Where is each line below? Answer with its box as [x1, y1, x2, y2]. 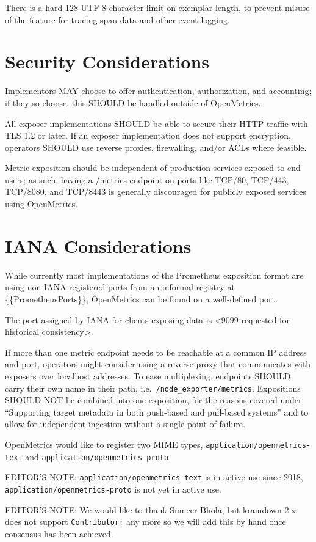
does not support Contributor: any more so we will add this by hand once [5, 515, 286, 528]
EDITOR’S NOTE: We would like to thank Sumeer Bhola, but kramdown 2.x [5, 503, 296, 516]
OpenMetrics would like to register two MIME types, [5, 438, 203, 450]
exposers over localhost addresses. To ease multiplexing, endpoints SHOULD [5, 369, 291, 382]
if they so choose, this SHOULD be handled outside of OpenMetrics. [5, 96, 261, 109]
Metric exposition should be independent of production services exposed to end [5, 161, 301, 174]
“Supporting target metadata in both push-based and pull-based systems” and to [5, 405, 309, 418]
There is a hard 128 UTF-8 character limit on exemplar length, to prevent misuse [5, 1, 310, 13]
